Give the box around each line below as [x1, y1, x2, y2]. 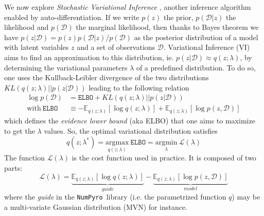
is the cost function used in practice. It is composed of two [72, 152, 256, 163]
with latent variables [4, 42, 69, 52]
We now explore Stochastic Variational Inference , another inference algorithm [4, 2, 251, 12]
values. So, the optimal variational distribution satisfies [44, 125, 218, 136]
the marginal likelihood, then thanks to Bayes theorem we [76, 22, 259, 32]
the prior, [163, 11, 193, 22]
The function [4, 152, 45, 163]
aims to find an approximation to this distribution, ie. [4, 51, 174, 62]
